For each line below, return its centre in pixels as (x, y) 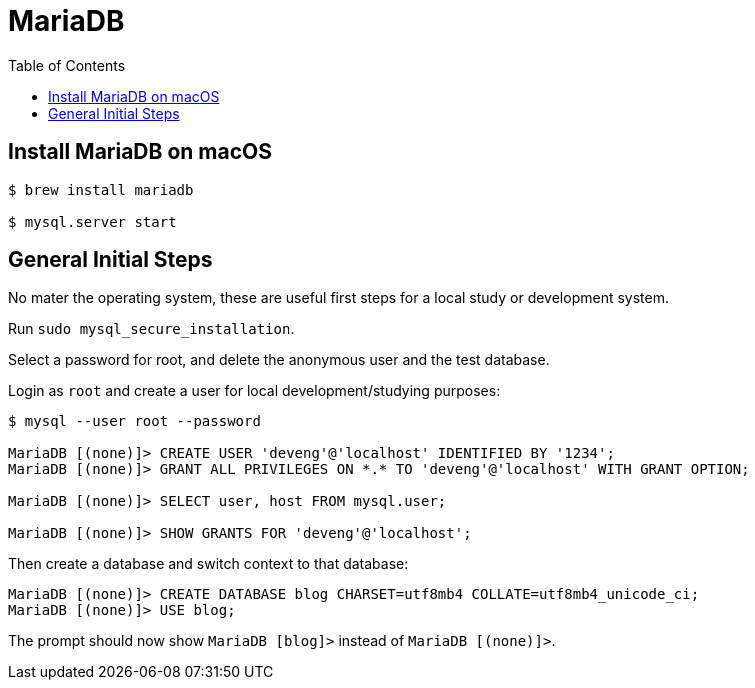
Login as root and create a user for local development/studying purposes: (254, 391)
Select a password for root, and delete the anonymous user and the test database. (279, 360)
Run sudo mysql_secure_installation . (151, 329)
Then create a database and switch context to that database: (208, 564)
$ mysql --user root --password (134, 421)
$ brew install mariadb (101, 189)
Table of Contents (67, 65)
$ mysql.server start (92, 221)
